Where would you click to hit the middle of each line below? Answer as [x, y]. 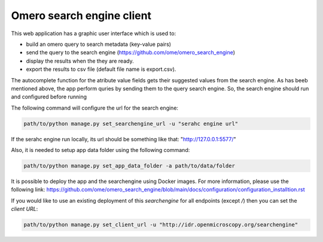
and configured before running [49, 97]
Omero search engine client [81, 15]
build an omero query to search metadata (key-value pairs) [99, 44]
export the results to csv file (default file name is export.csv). [101, 69]
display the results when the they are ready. [80, 61]
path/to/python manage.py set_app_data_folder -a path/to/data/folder [129, 166]
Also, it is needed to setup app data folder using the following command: [100, 150]
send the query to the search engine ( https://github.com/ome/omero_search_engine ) [131, 52]
